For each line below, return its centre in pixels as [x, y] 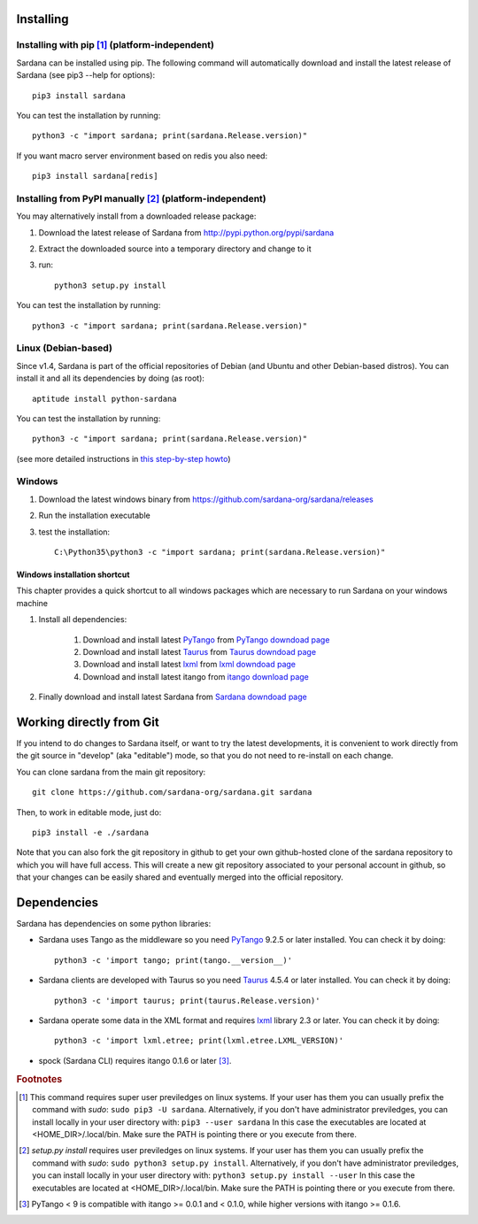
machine [32, 603]
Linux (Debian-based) [64, 348]
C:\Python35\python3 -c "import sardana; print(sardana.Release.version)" [220, 552]
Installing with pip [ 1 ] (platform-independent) [115, 45]
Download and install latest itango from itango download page [196, 676]
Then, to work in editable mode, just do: [89, 812]
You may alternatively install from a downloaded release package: [136, 216]
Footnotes [39, 1079]
